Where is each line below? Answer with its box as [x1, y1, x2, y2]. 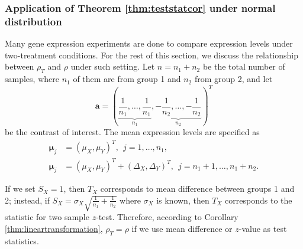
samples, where [5, 73, 59, 85]
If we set [5, 182, 36, 195]
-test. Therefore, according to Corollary [96, 211, 238, 223]
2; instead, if [5, 194, 50, 206]
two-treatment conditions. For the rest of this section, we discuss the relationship [5, 48, 298, 61]
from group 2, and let [194, 73, 273, 85]
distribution [5, 14, 62, 28]
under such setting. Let [70, 60, 155, 73]
